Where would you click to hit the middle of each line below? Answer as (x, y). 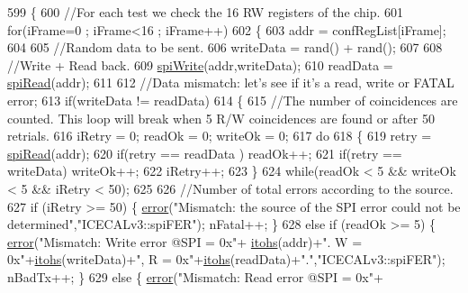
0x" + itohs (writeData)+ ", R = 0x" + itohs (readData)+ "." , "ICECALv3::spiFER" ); (226, 259)
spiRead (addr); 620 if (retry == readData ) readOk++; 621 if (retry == (205, 153)
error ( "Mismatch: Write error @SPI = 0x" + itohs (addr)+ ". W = (185, 241)
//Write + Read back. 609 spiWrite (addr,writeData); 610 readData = (200, 64)
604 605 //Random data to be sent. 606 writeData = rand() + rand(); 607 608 (225, 47)
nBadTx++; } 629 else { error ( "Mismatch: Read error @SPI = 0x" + (195, 276)
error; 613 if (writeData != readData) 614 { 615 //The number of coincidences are (233, 100)
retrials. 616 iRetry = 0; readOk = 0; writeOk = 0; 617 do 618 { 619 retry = (220, 136)
